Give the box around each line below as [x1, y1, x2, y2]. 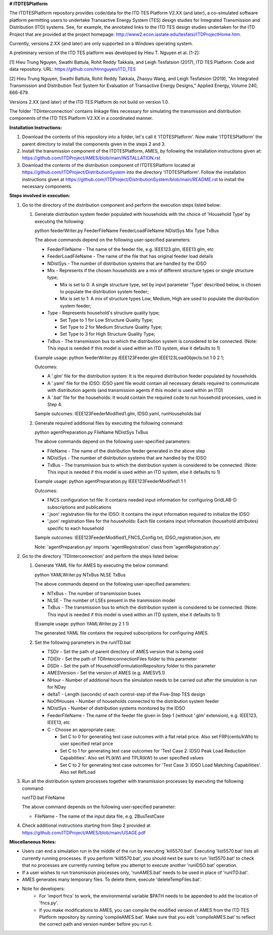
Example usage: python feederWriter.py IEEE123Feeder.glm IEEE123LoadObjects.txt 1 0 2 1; [34, 354, 224, 361]
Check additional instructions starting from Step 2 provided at [22, 822, 151, 829]
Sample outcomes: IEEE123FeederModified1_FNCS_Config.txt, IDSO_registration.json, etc [34, 535, 221, 541]
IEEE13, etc [47, 720, 70, 726]
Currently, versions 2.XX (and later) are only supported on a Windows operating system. [9, 40, 193, 47]
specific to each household [47, 525, 104, 531]
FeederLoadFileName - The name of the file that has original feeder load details [47, 253, 213, 259]
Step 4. [47, 401, 63, 407]
